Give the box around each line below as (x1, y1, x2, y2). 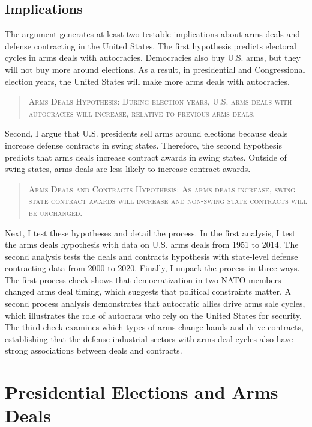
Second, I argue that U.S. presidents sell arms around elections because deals (5, 127, 288, 140)
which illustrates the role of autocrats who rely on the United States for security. (5, 309, 302, 321)
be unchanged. (28, 206, 83, 218)
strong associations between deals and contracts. (5, 344, 182, 357)
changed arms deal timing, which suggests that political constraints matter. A (5, 285, 291, 298)
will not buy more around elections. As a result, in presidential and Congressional (5, 63, 305, 75)
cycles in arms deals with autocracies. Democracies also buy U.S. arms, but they (5, 51, 301, 64)
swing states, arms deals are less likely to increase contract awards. (5, 162, 251, 175)
